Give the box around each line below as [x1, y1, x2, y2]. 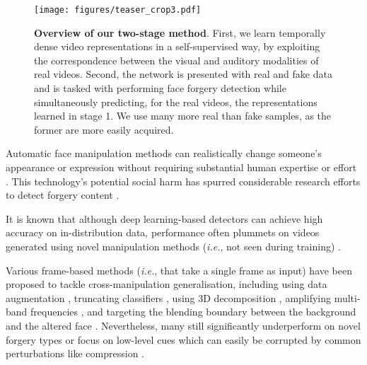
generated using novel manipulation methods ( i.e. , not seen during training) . [6, 238, 341, 253]
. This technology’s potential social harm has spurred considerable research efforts [6, 173, 361, 188]
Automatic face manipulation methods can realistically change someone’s [6, 146, 322, 161]
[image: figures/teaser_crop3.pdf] [34, 5, 202, 15]
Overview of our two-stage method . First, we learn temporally [34, 25, 326, 40]
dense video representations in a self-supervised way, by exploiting [34, 39, 320, 54]
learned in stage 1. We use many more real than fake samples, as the [34, 108, 332, 123]
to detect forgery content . [6, 187, 120, 202]
